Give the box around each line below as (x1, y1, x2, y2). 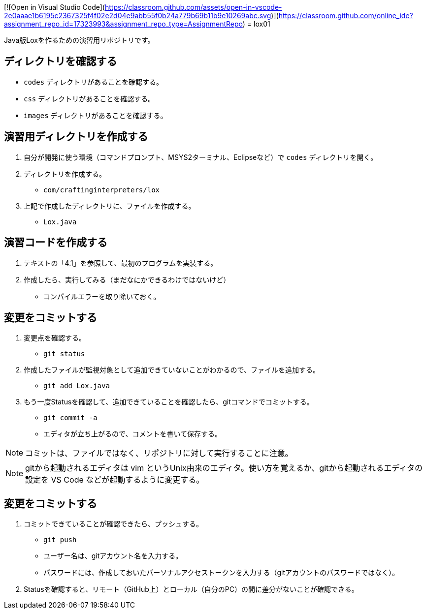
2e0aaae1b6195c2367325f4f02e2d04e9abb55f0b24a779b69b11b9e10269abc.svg (4, 11, 271, 20)
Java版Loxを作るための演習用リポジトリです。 (4, 36, 155, 44)
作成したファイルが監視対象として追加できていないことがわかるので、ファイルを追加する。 (24, 366, 320, 374)
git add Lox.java (43, 382, 110, 390)
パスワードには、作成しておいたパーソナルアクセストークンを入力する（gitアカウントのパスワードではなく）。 (43, 568, 399, 577)
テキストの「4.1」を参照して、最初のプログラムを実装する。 (24, 258, 218, 267)
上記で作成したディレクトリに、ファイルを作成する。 (24, 201, 196, 210)
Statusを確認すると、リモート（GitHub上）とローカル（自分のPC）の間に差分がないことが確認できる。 (24, 585, 359, 594)
